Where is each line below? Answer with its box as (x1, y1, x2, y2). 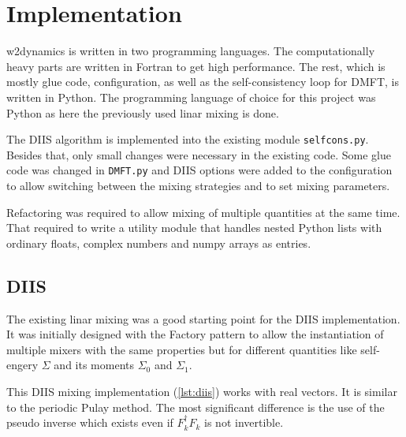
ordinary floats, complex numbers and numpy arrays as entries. (6, 234, 311, 251)
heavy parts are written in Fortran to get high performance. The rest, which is (6, 58, 386, 74)
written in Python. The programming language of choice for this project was (6, 88, 376, 105)
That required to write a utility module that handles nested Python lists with (6, 219, 382, 236)
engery (6, 357, 39, 373)
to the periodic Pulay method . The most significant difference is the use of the (6, 398, 385, 415)
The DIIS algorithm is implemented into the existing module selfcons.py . (6, 131, 369, 148)
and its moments (54, 357, 134, 373)
